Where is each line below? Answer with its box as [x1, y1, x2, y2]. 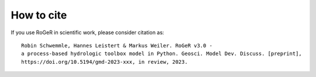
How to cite [11, 9, 67, 21]
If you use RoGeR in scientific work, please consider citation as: [11, 29, 164, 36]
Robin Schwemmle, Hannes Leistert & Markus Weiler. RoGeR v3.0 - [21, 42, 213, 49]
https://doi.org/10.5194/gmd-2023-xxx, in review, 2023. [21, 58, 188, 65]
